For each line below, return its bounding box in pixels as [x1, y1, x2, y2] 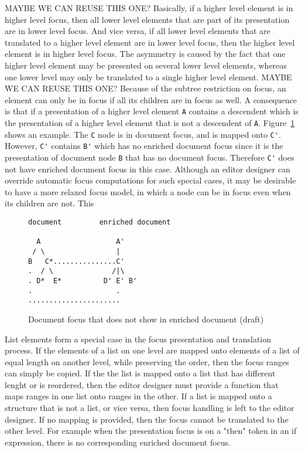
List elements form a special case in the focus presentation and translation [5, 332, 272, 345]
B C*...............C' [28, 257, 125, 266]
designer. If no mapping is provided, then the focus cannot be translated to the [5, 413, 289, 425]
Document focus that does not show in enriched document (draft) [28, 312, 264, 325]
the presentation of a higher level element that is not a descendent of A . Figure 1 [5, 117, 295, 128]
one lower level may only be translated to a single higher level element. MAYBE [5, 70, 292, 83]
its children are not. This [5, 197, 94, 209]
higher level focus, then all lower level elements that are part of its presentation [5, 13, 290, 25]
